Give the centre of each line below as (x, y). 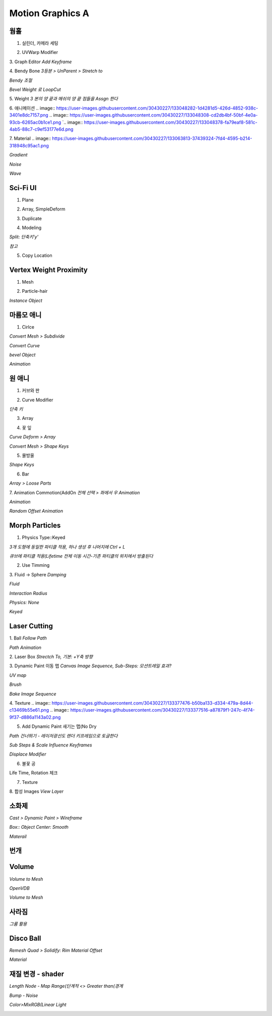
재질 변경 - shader (37, 974)
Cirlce (28, 327)
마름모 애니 (25, 315)
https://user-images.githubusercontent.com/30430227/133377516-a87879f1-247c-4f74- (163, 710)
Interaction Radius (28, 593)
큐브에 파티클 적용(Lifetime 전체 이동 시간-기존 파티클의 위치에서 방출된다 (81, 556)
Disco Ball (25, 938)
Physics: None (24, 602)
